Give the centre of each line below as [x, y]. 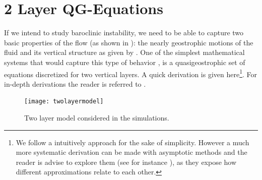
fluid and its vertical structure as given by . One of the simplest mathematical [124, 52]
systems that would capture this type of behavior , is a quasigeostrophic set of [125, 62]
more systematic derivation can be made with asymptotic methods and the [132, 152]
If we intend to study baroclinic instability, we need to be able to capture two [124, 33]
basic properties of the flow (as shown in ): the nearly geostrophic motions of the [129, 42]
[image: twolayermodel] [64, 102]
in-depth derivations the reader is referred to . [75, 83]
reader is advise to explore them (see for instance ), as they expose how [126, 162]
